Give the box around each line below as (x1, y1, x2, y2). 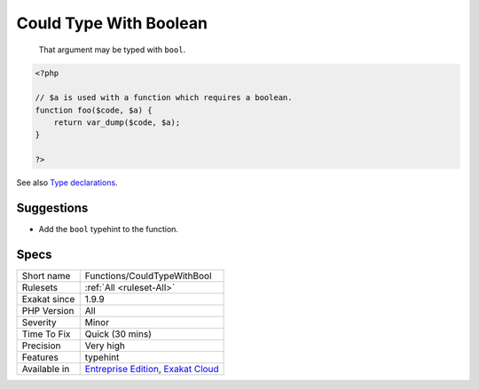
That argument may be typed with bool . (38, 44, 186, 55)
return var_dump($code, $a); (53, 118, 181, 128)
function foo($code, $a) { (35, 105, 153, 115)
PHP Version (21, 305, 75, 317)
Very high (84, 339, 126, 352)
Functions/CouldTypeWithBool (84, 270, 212, 283)
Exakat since (21, 293, 75, 306)
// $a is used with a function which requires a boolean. (35, 93, 293, 103)
